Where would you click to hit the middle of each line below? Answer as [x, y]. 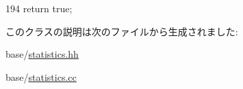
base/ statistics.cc [41, 76]
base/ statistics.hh [42, 54]
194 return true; [39, 8]
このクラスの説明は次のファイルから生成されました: [122, 31]
